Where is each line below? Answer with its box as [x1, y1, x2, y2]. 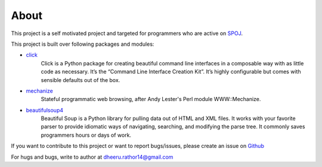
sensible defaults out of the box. [41, 76, 120, 83]
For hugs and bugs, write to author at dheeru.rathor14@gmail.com [11, 153, 174, 160]
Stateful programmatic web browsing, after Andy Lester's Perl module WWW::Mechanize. [41, 96, 261, 103]
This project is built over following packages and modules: [11, 40, 154, 48]
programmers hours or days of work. [41, 131, 131, 138]
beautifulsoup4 [26, 106, 64, 114]
